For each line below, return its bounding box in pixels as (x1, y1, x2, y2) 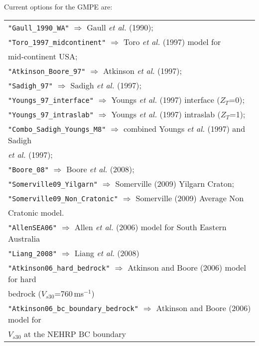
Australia (8, 232, 40, 244)
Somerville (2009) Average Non (135, 192, 244, 204)
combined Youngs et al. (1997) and (123, 122, 246, 134)
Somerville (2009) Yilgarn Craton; (115, 177, 234, 189)
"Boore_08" (8, 165, 49, 174)
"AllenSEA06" (8, 223, 57, 232)
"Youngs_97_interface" (8, 96, 94, 104)
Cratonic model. (8, 206, 64, 218)
